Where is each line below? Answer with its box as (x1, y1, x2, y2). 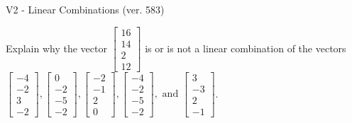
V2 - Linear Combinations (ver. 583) (6, 2, 165, 16)
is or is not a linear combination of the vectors (145, 40, 346, 55)
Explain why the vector (6, 40, 107, 55)
